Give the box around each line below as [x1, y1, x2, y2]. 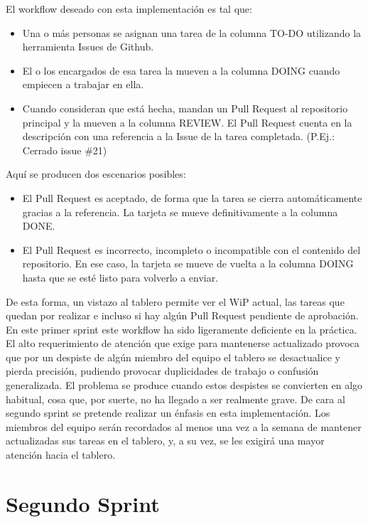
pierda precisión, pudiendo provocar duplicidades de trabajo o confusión [6, 363, 319, 378]
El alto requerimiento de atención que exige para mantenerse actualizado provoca [6, 336, 359, 351]
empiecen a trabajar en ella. [22, 77, 144, 92]
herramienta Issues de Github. [22, 39, 154, 54]
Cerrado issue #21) [22, 142, 107, 157]
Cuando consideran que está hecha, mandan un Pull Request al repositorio [22, 100, 348, 115]
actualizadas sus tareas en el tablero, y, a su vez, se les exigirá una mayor [6, 433, 325, 448]
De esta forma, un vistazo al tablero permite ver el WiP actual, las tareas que [6, 294, 345, 309]
